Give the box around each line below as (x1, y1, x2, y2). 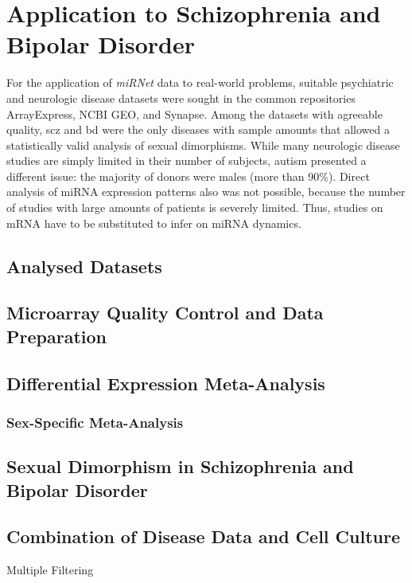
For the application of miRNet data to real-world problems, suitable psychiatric (6, 74, 394, 91)
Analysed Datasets (6, 253, 162, 278)
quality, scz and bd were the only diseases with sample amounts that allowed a (6, 121, 390, 138)
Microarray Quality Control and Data (6, 300, 324, 325)
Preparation (6, 323, 107, 348)
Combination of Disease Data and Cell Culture (6, 524, 400, 549)
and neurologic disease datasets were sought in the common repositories (6, 89, 356, 106)
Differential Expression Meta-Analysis (6, 370, 325, 395)
